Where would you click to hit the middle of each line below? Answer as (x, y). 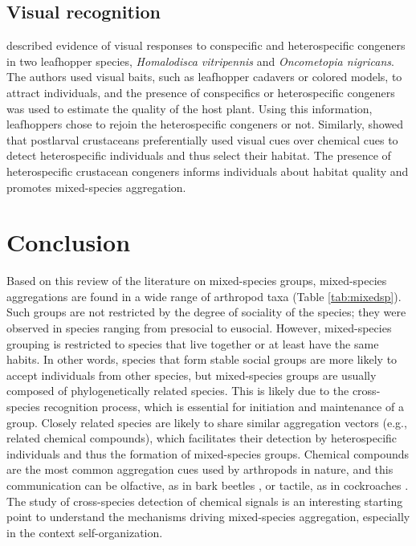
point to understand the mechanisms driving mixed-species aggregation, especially (208, 517)
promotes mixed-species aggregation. (96, 187)
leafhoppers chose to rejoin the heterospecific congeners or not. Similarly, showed (205, 124)
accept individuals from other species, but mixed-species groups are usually (192, 375)
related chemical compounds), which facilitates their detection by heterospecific (202, 438)
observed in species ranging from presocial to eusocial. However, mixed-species (199, 328)
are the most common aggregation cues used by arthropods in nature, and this (200, 469)
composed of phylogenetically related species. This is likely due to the (178, 391)
